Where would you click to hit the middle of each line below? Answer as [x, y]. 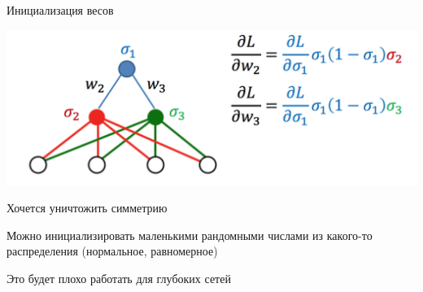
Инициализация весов [60, 10]
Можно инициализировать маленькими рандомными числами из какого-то [190, 235]
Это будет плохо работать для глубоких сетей [119, 278]
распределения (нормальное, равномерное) [112, 251]
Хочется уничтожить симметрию [87, 208]
